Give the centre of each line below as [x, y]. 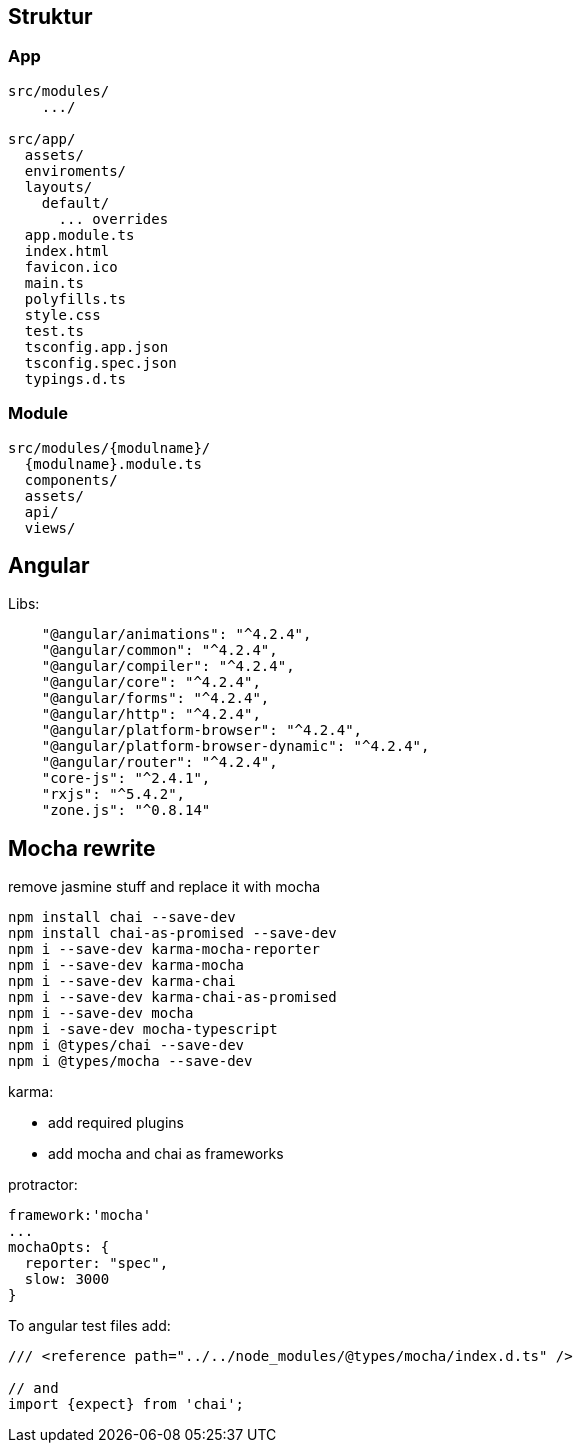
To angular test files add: [89, 1326]
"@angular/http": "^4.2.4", [151, 714]
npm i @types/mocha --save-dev [130, 1061]
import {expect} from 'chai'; [126, 1404]
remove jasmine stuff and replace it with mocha [164, 887]
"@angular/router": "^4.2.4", [159, 762]
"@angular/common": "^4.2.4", [159, 650]
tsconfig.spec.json [100, 362]
